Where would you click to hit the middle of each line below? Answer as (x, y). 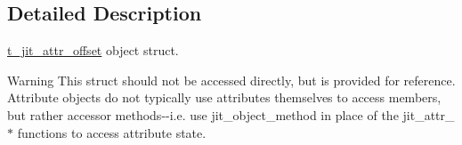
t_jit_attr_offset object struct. (93, 50)
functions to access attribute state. (112, 132)
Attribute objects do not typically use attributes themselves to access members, (224, 97)
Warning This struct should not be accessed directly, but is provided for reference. (231, 80)
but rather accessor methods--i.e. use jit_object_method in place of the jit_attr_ (231, 114)
